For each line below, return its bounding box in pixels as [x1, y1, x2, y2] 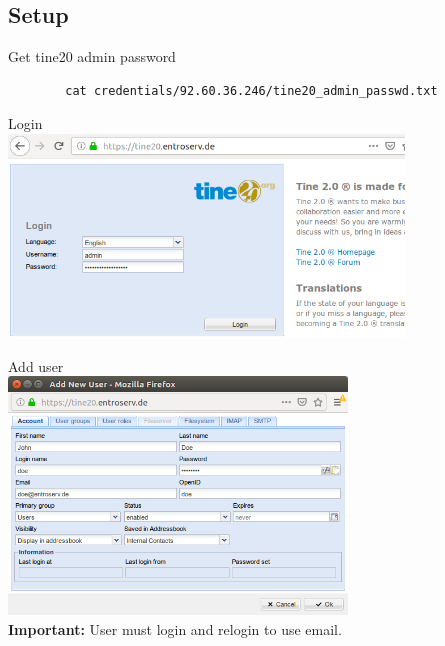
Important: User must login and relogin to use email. [8, 618, 342, 639]
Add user [8, 355, 64, 376]
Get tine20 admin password [8, 46, 176, 67]
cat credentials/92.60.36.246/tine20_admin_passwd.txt [65, 83, 438, 98]
